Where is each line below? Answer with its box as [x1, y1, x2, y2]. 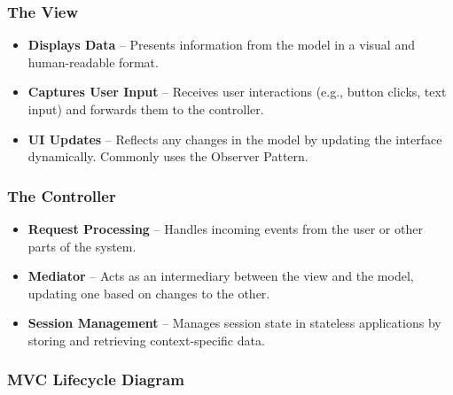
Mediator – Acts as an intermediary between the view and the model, [27, 267, 414, 285]
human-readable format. [27, 52, 159, 71]
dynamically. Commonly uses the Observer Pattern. [27, 147, 309, 166]
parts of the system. [27, 236, 137, 255]
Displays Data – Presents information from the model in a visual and [27, 35, 415, 54]
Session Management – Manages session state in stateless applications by [27, 314, 441, 332]
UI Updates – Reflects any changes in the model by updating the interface [27, 129, 442, 148]
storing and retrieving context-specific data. [27, 330, 265, 349]
